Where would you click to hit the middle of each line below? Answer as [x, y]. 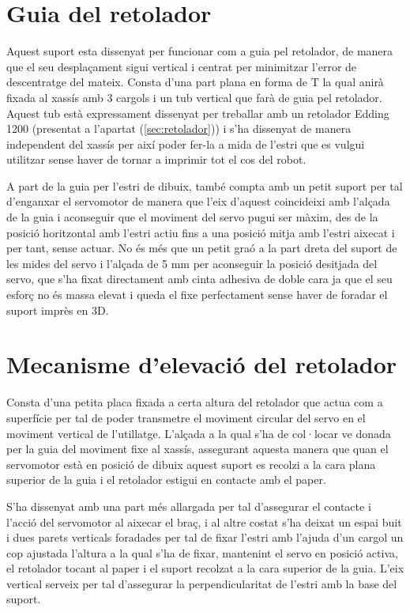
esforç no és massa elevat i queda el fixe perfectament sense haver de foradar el [197, 295]
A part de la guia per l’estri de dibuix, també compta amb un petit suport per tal [205, 185]
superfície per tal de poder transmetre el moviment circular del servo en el [186, 417]
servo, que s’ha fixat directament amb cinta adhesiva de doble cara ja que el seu [199, 279]
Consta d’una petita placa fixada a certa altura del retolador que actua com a [195, 402]
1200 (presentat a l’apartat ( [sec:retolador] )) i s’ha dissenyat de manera [179, 128]
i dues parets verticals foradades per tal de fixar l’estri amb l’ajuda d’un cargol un [205, 537]
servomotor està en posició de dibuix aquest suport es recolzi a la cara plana [191, 464]
